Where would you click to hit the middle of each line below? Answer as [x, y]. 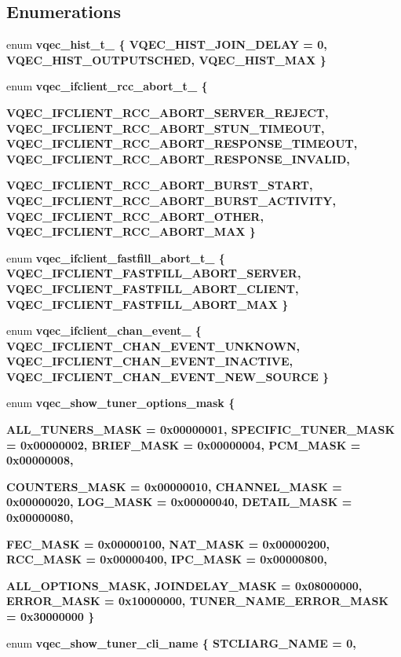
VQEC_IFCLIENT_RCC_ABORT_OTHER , [135, 216]
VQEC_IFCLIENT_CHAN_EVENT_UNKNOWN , [153, 345]
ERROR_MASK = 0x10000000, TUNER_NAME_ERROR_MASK [198, 601]
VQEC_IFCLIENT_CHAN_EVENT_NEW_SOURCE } [168, 376]
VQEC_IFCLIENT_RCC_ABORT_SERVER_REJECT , [168, 112]
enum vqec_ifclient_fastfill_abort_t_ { [116, 257]
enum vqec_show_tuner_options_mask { [121, 403]
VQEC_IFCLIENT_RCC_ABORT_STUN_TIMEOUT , [166, 128]
